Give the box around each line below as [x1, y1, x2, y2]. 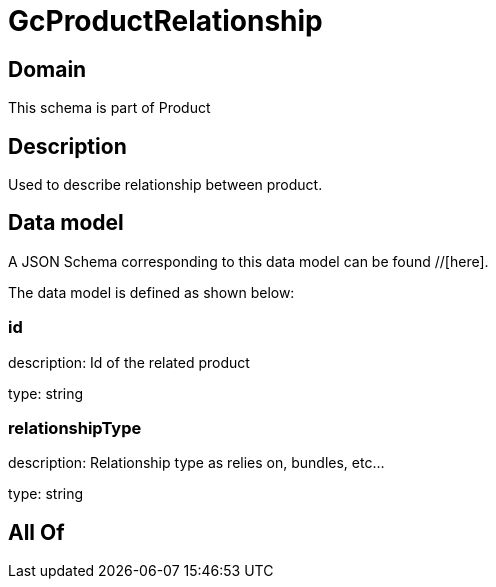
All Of [8, 519, 65, 545]
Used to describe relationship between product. [8, 176, 323, 194]
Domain [8, 56, 87, 82]
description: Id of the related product [8, 353, 250, 371]
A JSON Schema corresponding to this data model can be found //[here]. [8, 252, 489, 270]
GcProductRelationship [8, 4, 323, 38]
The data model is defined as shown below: [8, 283, 295, 301]
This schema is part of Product [8, 99, 211, 117]
